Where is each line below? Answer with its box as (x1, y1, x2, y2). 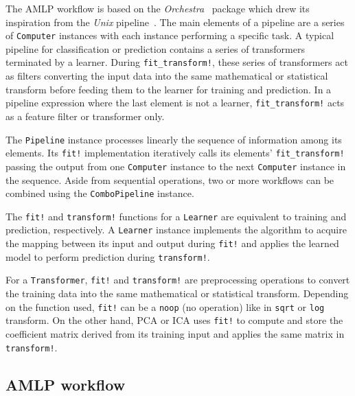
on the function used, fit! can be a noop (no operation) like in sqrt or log (5, 299, 325, 314)
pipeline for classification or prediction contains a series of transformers (5, 41, 305, 56)
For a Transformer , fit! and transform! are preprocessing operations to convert (5, 272, 350, 287)
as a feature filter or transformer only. (5, 108, 165, 123)
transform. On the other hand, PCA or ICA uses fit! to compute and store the (5, 313, 343, 327)
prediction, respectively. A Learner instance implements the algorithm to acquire (5, 222, 347, 237)
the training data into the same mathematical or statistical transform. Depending (5, 286, 349, 301)
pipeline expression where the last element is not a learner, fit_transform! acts (5, 95, 345, 110)
